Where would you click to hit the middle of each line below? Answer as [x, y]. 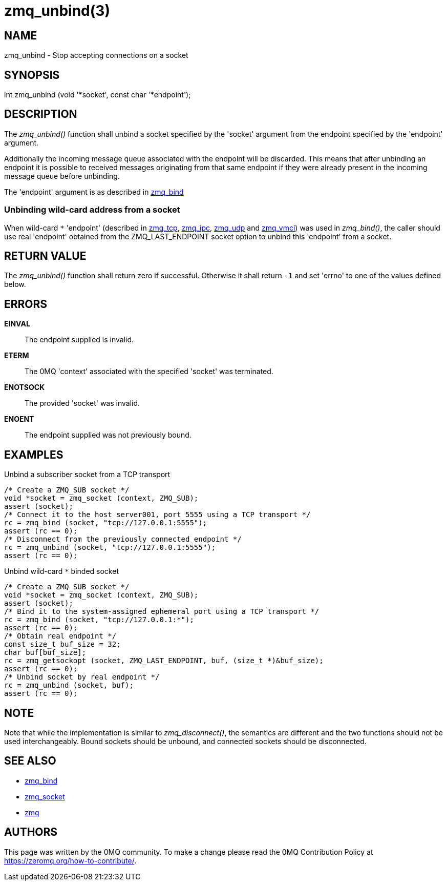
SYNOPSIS [32, 75]
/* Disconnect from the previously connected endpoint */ [123, 539]
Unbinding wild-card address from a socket [92, 210]
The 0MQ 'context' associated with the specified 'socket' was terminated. [149, 372]
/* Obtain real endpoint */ [60, 636]
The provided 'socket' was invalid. [82, 403]
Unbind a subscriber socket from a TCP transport [87, 475]
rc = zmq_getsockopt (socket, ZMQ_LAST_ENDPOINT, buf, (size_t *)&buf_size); [164, 661]
